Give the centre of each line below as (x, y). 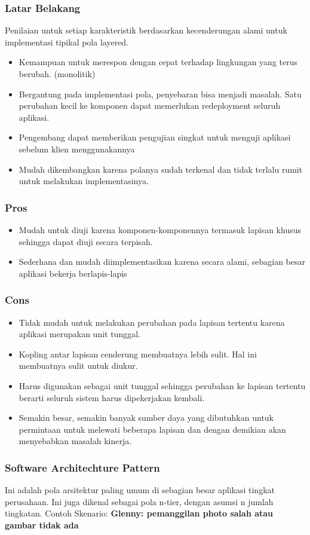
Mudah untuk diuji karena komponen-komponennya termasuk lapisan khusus (160, 229)
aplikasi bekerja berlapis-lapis (73, 273)
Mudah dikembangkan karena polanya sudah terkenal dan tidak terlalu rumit (161, 169)
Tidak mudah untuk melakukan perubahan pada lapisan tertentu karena (152, 322)
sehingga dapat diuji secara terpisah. (86, 241)
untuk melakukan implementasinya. (84, 181)
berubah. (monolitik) (57, 74)
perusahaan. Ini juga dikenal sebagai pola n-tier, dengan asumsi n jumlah (139, 501)
